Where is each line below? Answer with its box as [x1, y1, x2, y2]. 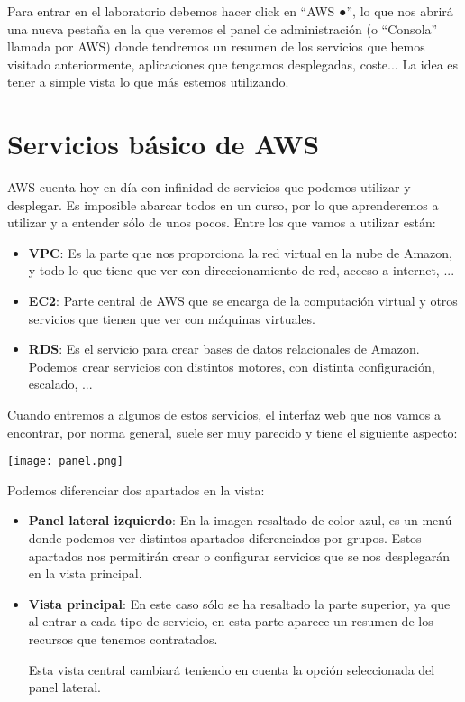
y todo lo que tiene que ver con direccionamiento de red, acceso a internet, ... [28, 261, 455, 280]
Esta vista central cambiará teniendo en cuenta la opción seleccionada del [28, 660, 435, 679]
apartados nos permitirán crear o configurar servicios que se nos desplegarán [28, 546, 450, 565]
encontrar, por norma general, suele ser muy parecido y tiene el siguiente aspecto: [7, 422, 458, 441]
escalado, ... [28, 374, 93, 393]
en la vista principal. [28, 564, 142, 583]
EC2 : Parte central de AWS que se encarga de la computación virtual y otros [28, 291, 458, 310]
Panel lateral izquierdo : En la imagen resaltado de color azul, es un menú [28, 511, 452, 530]
